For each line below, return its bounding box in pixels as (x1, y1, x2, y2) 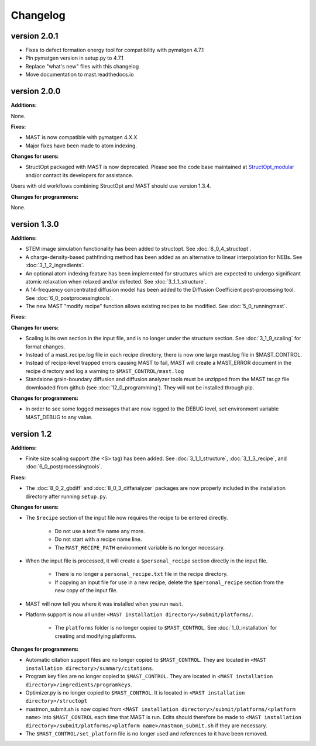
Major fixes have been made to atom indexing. (25, 142, 138, 149)
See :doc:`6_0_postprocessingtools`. (25, 294, 114, 301)
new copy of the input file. (54, 587, 118, 594)
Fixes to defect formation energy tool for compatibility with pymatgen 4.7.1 (25, 47, 204, 54)
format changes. (25, 343, 66, 350)
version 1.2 (11, 429, 52, 438)
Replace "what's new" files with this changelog (25, 63, 139, 70)
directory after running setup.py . (25, 493, 108, 500)
